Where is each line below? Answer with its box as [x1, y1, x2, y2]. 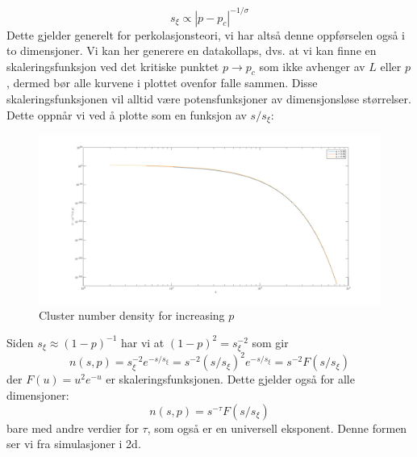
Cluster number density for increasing [39, 307, 225, 324]
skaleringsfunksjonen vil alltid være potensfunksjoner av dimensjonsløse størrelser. [6, 90, 411, 107]
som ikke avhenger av [259, 57, 365, 74]
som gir [252, 333, 289, 350]
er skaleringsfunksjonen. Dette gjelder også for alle [106, 371, 355, 388]
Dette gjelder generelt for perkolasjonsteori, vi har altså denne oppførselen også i [6, 26, 405, 43]
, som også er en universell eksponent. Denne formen [147, 419, 407, 436]
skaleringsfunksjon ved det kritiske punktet [6, 57, 219, 74]
